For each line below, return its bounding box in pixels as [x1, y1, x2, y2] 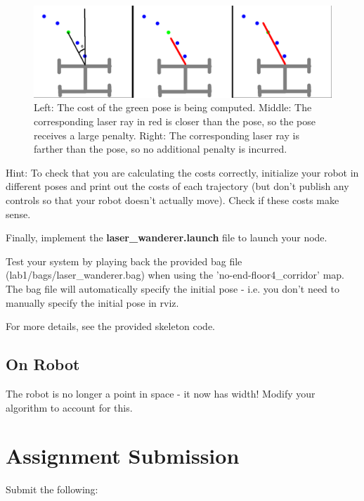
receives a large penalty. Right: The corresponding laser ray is [34, 127, 299, 142]
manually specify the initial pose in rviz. [6, 295, 179, 310]
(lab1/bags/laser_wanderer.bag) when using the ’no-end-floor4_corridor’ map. [6, 267, 345, 282]
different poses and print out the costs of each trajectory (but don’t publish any [6, 179, 349, 194]
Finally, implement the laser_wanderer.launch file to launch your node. [6, 230, 327, 245]
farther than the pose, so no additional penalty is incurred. [34, 141, 287, 156]
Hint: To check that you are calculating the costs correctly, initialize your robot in [6, 165, 359, 179]
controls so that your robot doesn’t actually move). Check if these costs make [6, 193, 339, 207]
